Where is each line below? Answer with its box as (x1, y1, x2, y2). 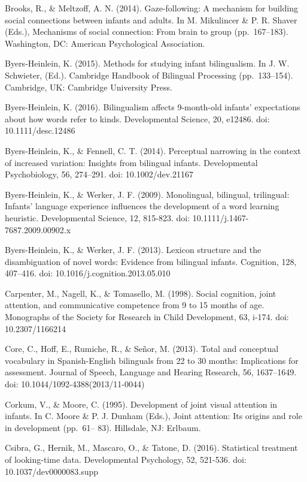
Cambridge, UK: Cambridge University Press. (5, 80, 172, 93)
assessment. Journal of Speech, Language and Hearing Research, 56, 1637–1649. (5, 366, 297, 378)
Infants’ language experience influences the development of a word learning (5, 200, 279, 212)
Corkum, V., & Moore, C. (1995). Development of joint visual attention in (5, 397, 277, 410)
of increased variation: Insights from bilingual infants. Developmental (5, 156, 258, 168)
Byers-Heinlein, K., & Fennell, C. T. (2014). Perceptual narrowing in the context (5, 144, 301, 156)
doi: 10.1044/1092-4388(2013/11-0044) (5, 378, 145, 390)
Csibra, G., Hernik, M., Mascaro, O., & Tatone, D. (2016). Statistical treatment (5, 441, 298, 454)
